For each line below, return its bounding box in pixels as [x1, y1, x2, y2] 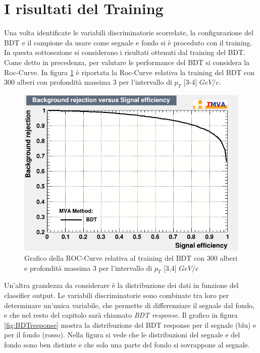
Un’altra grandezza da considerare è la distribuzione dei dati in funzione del [4, 280, 239, 290]
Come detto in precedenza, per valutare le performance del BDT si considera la [4, 56, 250, 67]
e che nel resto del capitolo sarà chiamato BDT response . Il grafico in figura [4, 310, 238, 320]
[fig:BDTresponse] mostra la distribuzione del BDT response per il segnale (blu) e [4, 319, 256, 330]
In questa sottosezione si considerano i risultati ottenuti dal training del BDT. [4, 47, 246, 57]
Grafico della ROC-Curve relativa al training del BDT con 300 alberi [24, 252, 238, 263]
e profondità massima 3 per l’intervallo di [24, 262, 152, 273]
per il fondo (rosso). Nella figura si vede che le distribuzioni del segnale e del [4, 329, 240, 340]
